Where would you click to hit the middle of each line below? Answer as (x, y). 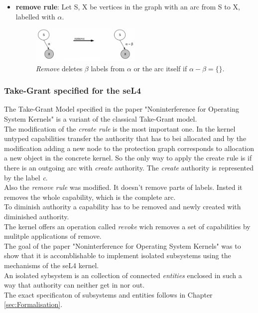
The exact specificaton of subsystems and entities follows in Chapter (108, 294)
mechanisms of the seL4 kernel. (52, 265)
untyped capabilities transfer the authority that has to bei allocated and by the (125, 138)
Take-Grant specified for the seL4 (73, 90)
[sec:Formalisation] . (33, 304)
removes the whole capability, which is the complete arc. (90, 197)
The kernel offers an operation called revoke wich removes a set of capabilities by (127, 226)
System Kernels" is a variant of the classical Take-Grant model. (101, 119)
